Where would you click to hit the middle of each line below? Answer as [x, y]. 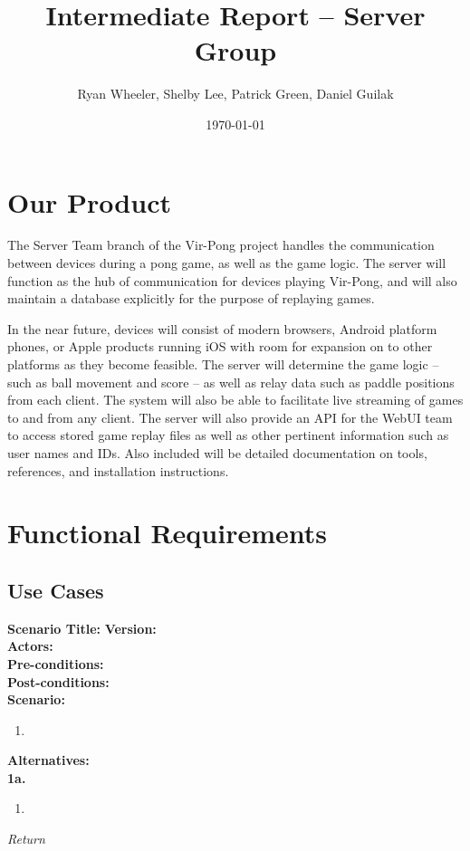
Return [26, 839]
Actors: [30, 646]
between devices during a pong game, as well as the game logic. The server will [227, 263]
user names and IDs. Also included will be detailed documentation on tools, [217, 452]
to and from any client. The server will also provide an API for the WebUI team [230, 417]
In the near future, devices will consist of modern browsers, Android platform [222, 328]
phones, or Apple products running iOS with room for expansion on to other [220, 346]
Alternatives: [48, 760]
